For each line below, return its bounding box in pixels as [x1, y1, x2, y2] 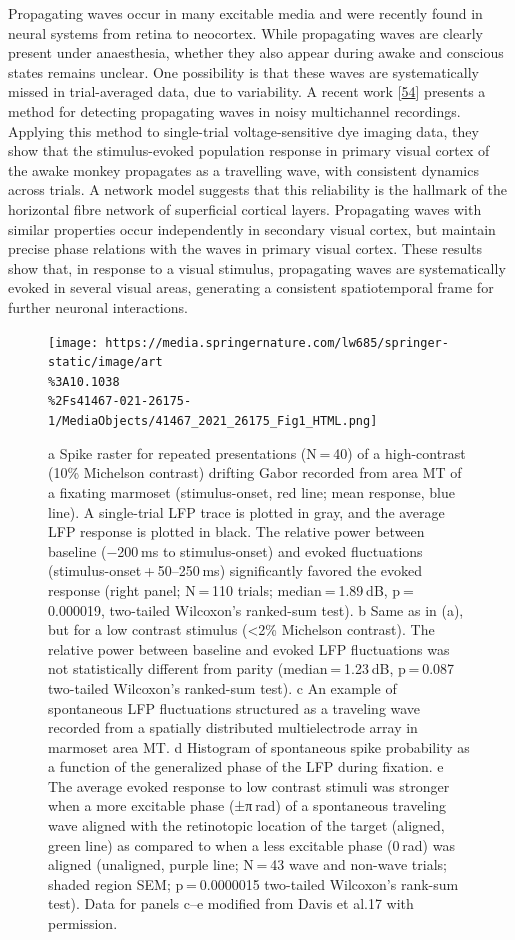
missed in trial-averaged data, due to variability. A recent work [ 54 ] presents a [8, 81, 486, 102]
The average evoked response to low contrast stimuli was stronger [48, 775, 450, 796]
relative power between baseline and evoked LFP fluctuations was [48, 638, 450, 659]
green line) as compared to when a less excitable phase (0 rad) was [48, 834, 455, 855]
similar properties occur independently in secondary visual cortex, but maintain [8, 218, 496, 239]
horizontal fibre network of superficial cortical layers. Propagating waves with [8, 198, 482, 219]
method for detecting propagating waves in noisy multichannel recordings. [8, 100, 461, 121]
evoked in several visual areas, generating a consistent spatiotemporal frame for [8, 277, 494, 298]
